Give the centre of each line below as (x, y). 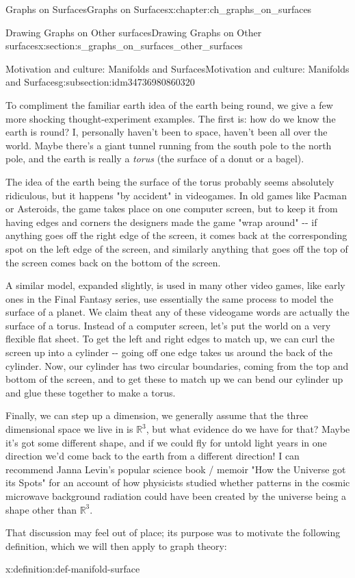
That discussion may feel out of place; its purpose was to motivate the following (173, 532)
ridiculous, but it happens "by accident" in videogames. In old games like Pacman (176, 195)
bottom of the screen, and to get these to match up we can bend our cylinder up (174, 379)
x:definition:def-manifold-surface (73, 569)
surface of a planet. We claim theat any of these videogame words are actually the (177, 312)
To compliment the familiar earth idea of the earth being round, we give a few (169, 104)
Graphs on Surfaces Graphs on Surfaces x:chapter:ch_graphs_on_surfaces (159, 9)
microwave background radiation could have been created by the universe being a (176, 496)
